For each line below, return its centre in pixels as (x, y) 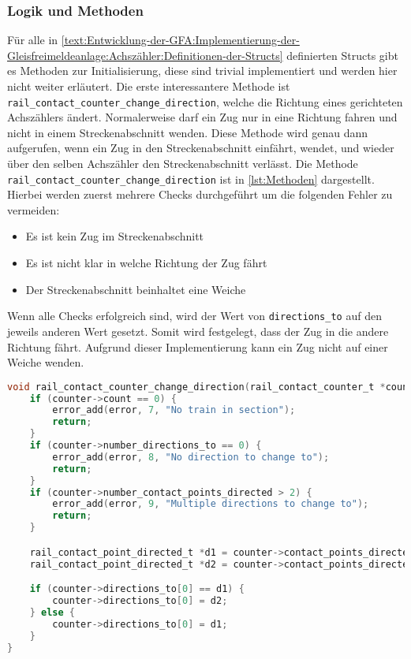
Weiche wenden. (46, 362)
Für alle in (33, 40)
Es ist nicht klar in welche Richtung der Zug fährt (146, 263)
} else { (52, 612)
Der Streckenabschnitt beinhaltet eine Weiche (136, 289)
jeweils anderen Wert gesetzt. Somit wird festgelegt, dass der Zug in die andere (198, 331)
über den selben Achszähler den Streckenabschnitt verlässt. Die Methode (183, 164)
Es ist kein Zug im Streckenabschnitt (115, 236)
